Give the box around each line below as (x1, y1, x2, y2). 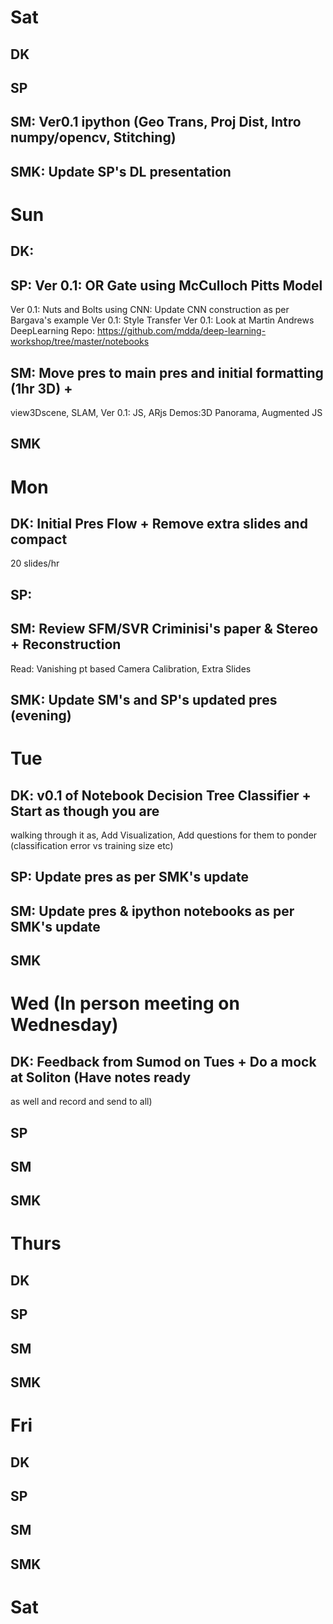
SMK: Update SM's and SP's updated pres (10, 691, 278, 708)
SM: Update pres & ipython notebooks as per (10, 902, 295, 920)
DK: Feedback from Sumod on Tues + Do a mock (10, 1053, 317, 1070)
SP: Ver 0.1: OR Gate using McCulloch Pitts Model (10, 277, 323, 294)
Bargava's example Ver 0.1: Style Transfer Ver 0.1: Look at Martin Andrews (10, 314, 315, 326)
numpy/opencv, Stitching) (10, 129, 177, 146)
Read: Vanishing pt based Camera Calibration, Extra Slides (10, 662, 252, 675)
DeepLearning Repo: (10, 325, 95, 337)
